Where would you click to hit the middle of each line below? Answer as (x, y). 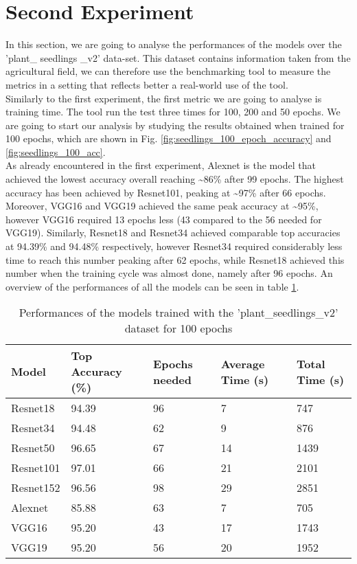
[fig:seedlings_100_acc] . (56, 151)
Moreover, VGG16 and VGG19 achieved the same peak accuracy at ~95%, (162, 206)
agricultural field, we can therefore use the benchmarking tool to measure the (168, 71)
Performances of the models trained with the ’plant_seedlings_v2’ (178, 313)
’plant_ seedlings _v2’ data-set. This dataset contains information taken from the (178, 57)
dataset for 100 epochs (178, 328)
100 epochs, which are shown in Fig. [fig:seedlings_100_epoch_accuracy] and (169, 138)
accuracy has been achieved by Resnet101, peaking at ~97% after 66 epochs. (166, 192)
